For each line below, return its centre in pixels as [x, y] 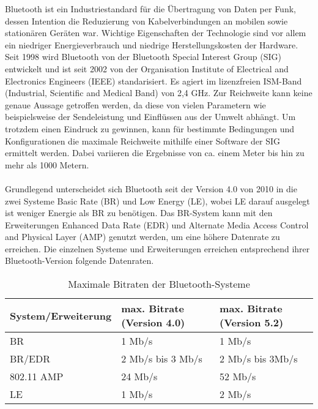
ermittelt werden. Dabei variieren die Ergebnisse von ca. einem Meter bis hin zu [155, 153]
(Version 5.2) [252, 323]
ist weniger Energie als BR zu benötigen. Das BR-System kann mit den [139, 213]
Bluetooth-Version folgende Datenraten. [79, 261]
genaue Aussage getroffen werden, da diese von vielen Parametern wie [135, 104]
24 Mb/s [139, 377]
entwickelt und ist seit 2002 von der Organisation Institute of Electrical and [147, 68]
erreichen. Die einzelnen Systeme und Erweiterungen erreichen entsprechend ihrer [157, 248]
